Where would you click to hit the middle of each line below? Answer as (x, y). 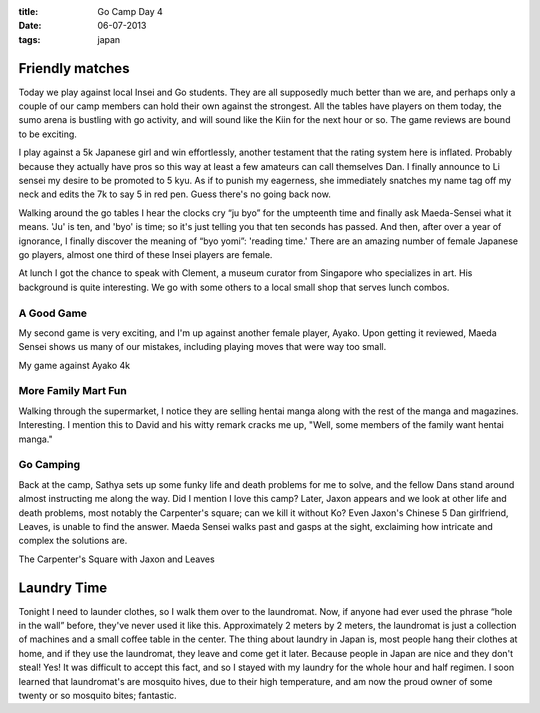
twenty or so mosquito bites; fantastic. (97, 695)
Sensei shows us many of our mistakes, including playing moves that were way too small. (202, 347)
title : (28, 11)
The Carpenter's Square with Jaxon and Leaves (116, 559)
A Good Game (53, 313)
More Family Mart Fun (72, 391)
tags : (29, 39)
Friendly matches (74, 68)
